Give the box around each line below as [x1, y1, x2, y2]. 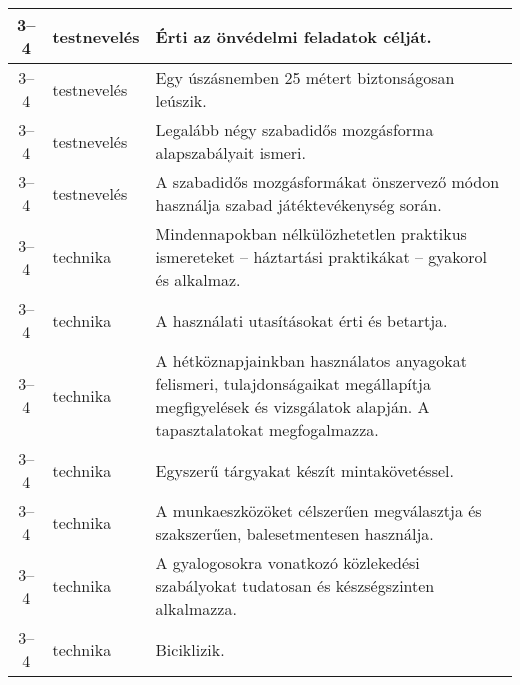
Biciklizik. [155, 637, 225, 661]
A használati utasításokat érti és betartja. [155, 308, 448, 332]
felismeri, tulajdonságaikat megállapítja [155, 372, 431, 395]
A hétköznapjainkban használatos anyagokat [155, 349, 467, 372]
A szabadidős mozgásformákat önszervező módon [155, 170, 500, 193]
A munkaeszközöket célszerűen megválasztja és [155, 499, 482, 522]
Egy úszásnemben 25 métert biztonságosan [155, 66, 455, 89]
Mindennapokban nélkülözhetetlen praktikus [155, 222, 467, 245]
